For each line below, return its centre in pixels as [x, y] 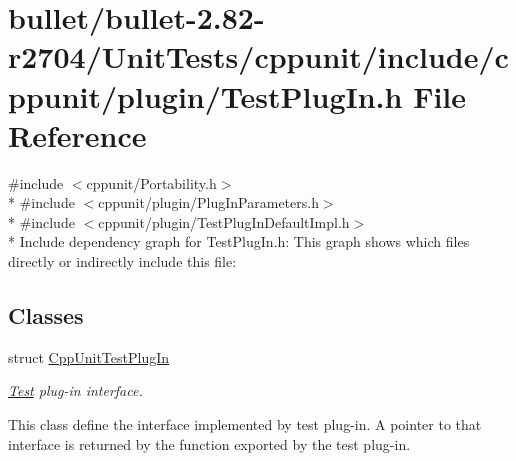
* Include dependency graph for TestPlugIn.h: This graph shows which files [239, 241]
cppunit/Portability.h [151, 182]
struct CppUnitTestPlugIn [89, 356]
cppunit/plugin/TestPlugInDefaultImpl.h [224, 221]
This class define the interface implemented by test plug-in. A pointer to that [245, 424]
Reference [77, 134]
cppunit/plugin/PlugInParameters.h [208, 202]
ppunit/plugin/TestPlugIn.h [205, 95]
